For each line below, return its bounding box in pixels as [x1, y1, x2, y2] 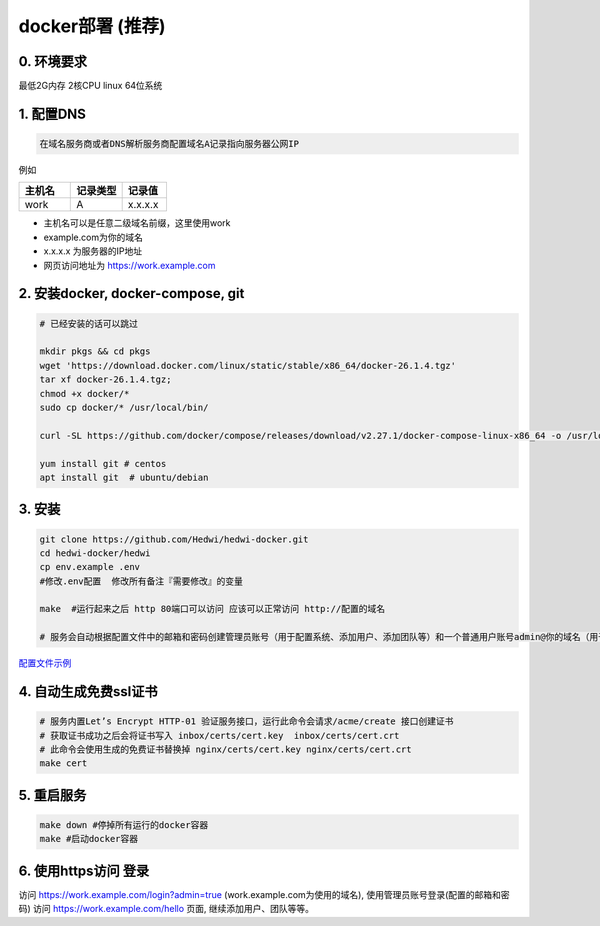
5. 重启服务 [18, 786, 87, 804]
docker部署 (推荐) [18, 15, 166, 37]
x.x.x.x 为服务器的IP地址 [43, 245, 143, 257]
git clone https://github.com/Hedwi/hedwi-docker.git [39, 533, 309, 545]
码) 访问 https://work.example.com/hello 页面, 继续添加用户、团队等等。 [18, 903, 315, 915]
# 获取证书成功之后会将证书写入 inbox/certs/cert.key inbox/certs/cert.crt [39, 730, 400, 741]
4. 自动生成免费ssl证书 [18, 683, 159, 700]
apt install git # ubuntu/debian [39, 471, 209, 483]
